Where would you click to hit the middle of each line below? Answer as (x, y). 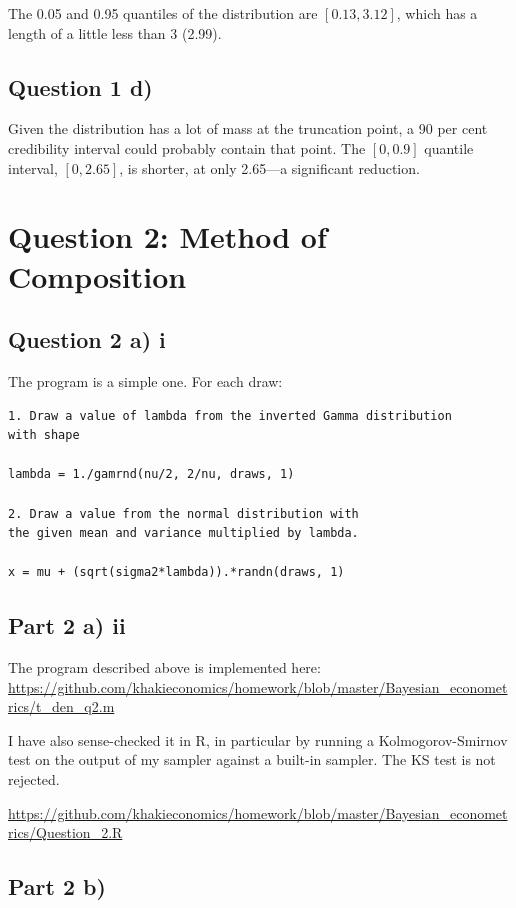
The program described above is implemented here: (164, 667)
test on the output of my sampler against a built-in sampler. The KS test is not (252, 759)
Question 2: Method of (167, 236)
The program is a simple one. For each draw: (145, 380)
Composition (97, 275)
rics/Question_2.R (65, 832)
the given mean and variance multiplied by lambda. (183, 533)
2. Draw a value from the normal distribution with (183, 513)
